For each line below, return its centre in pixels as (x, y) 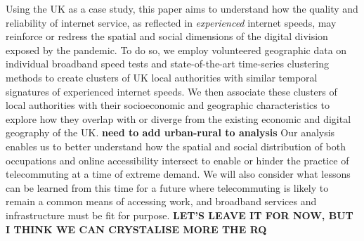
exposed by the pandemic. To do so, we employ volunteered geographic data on (176, 50)
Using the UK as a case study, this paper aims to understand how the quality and (182, 8)
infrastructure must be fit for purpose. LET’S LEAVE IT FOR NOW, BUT (180, 215)
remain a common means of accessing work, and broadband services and (161, 201)
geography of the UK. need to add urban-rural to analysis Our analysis (170, 132)
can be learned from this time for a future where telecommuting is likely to (167, 187)
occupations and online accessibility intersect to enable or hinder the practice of (177, 160)
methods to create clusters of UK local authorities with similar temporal (162, 77)
